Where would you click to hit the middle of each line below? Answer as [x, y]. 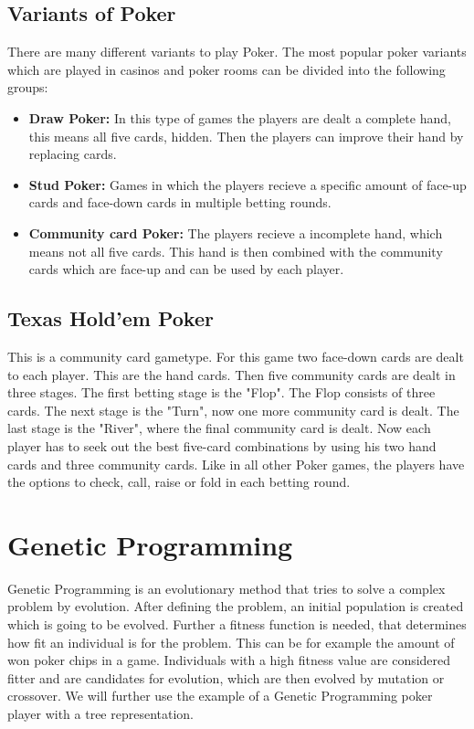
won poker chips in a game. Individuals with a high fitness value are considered [229, 660]
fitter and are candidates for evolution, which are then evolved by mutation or [226, 677]
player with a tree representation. [101, 713]
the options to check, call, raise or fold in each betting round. [179, 482]
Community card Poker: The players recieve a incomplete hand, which [236, 232]
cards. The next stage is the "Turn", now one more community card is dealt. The [233, 410]
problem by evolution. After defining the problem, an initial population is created [236, 606]
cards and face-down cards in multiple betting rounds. [180, 202]
